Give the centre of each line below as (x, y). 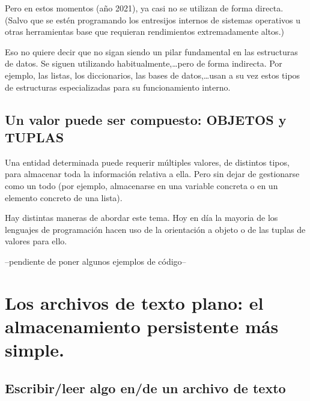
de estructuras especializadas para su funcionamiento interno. (118, 87)
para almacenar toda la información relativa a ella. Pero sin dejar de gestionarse (152, 174)
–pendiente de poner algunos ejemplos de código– (96, 261)
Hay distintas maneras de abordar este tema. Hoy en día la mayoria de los (141, 218)
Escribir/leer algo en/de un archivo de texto (145, 387)
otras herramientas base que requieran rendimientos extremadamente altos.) (144, 32)
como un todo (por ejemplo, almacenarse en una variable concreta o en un (141, 185)
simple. (35, 350)
